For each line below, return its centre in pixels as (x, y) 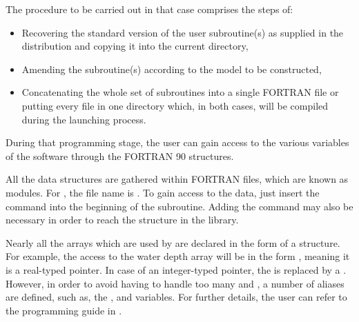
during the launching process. (84, 119)
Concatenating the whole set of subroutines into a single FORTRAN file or (180, 92)
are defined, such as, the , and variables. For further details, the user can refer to (176, 297)
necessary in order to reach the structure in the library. (122, 220)
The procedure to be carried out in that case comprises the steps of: (149, 9)
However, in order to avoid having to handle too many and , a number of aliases (175, 283)
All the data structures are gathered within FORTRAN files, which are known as (177, 179)
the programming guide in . (64, 310)
